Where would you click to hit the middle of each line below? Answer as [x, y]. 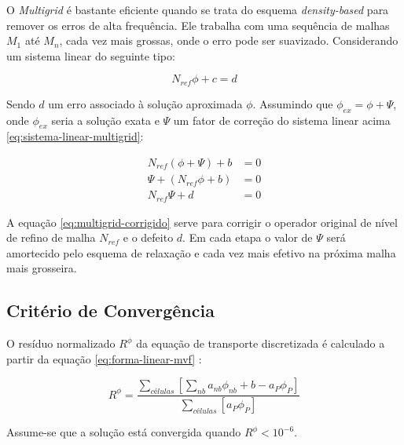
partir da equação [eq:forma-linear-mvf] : [104, 358]
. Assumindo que [293, 103]
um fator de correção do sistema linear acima [282, 120]
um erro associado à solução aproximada [145, 103]
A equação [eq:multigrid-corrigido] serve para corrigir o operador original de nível [202, 222]
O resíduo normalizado [61, 343]
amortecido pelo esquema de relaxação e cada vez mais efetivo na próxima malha [201, 252]
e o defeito [148, 237]
